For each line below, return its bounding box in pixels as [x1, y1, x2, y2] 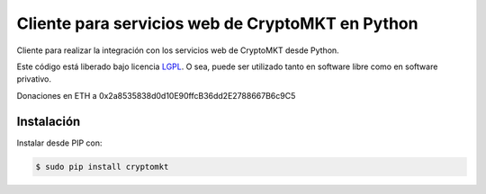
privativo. [16, 74, 52, 84]
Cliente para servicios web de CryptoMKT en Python [16, 13, 418, 33]
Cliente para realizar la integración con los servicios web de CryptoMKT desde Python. [16, 45, 339, 56]
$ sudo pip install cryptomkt [35, 162, 169, 172]
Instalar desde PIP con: [16, 137, 103, 148]
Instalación [16, 113, 81, 129]
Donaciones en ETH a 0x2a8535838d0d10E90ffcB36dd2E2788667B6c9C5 [16, 90, 296, 101]
